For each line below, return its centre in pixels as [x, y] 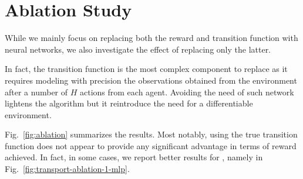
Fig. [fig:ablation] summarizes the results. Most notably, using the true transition [151, 134]
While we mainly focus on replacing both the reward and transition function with [151, 38]
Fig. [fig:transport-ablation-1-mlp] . [67, 169]
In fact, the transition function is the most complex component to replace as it [146, 69]
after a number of [36, 92]
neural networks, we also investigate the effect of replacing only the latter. [138, 49]
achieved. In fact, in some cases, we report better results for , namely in [134, 157]
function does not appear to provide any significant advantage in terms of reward [151, 145]
